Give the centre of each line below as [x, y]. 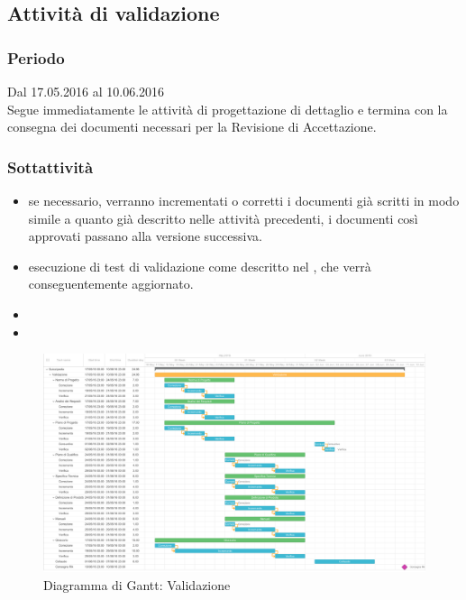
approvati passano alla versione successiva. [145, 236]
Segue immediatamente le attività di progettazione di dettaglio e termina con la [228, 109]
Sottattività [50, 166]
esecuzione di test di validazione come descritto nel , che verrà [200, 266]
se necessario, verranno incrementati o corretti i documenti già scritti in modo [244, 200]
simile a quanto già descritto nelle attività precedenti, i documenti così [223, 218]
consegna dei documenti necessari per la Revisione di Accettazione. [192, 127]
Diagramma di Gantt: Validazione [137, 584]
